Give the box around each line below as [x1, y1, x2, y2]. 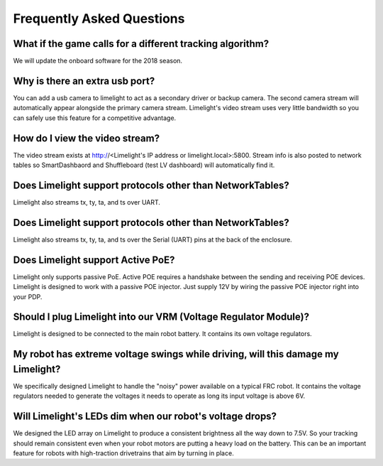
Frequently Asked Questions [13, 11, 185, 26]
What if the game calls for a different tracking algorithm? [13, 38, 270, 50]
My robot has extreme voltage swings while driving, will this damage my [13, 348, 340, 360]
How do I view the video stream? [13, 132, 160, 144]
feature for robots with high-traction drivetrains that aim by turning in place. [13, 449, 234, 457]
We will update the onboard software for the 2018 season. [13, 57, 183, 65]
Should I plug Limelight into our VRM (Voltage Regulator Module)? [13, 311, 310, 323]
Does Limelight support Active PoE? [13, 254, 175, 266]
